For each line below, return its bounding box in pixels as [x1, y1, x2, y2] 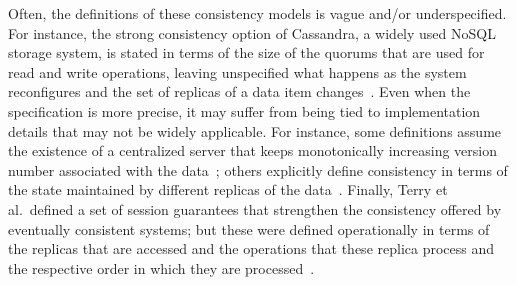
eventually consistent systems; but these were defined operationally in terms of [8, 218, 490, 239]
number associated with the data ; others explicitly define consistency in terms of [8, 159, 508, 180]
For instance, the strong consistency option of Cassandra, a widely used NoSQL [8, 22, 496, 43]
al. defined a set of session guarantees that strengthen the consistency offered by [8, 198, 502, 219]
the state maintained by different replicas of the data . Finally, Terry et [8, 179, 448, 200]
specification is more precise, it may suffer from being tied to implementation [8, 100, 481, 121]
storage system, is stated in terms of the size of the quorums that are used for [8, 42, 485, 63]
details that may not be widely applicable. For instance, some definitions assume [8, 120, 502, 141]
